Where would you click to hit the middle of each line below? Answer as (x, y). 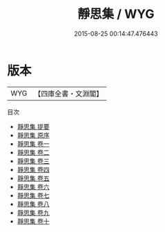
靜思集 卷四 (33, 169)
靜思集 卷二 (33, 152)
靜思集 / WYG (116, 14)
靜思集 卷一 (33, 144)
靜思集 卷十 (33, 221)
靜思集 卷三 (33, 161)
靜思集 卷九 (33, 212)
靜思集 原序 (33, 135)
